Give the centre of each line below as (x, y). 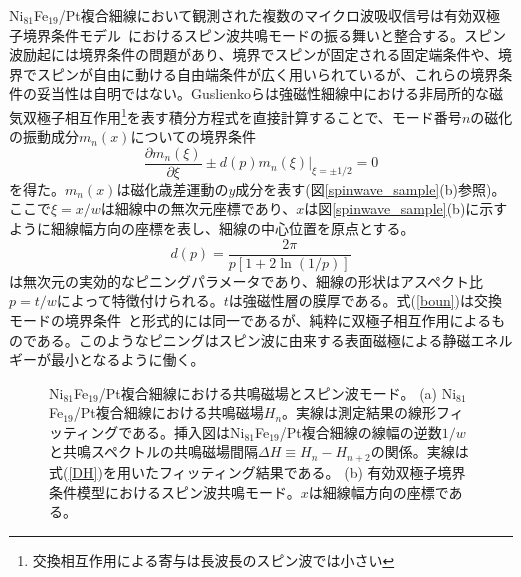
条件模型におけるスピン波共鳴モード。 (175, 491)
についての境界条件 (193, 136)
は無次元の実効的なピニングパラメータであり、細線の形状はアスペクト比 (246, 280)
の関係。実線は (419, 451)
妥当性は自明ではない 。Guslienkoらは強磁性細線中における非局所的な (263, 93)
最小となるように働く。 (127, 359)
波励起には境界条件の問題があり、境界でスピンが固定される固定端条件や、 (254, 54)
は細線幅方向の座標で (378, 491)
